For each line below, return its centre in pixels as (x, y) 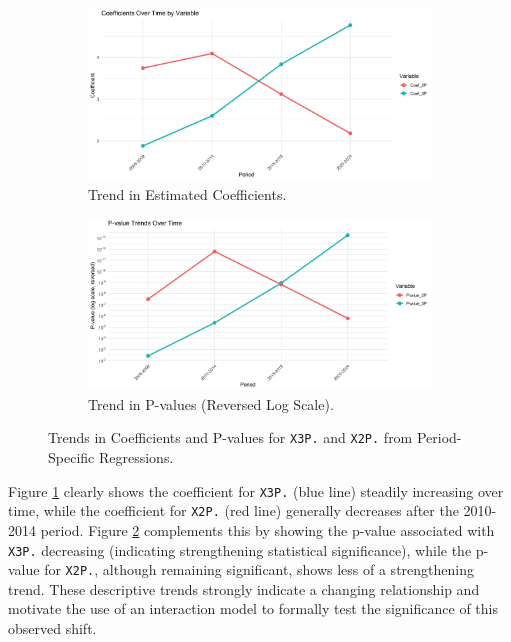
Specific (71, 457)
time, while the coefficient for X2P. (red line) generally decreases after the (233, 510)
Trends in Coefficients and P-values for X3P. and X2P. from (230, 437)
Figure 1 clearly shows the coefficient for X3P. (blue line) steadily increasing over (256, 490)
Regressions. (136, 457)
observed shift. (52, 628)
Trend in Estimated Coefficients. (187, 193)
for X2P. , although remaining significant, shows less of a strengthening (259, 569)
